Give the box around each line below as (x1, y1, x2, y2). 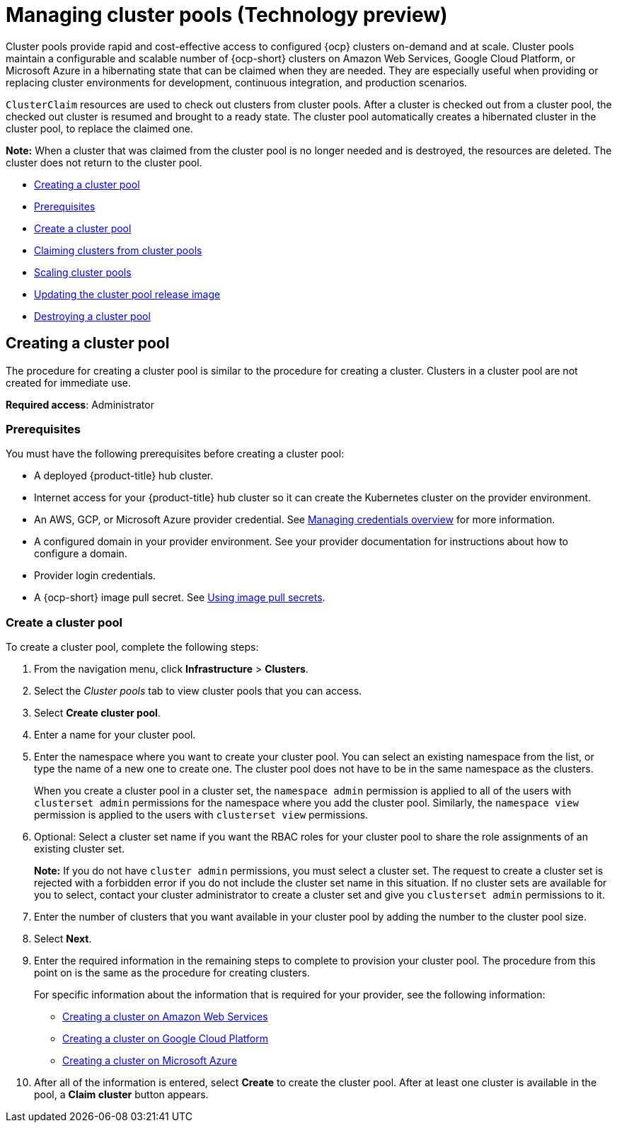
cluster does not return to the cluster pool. (6, 156, 202, 169)
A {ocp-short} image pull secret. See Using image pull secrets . (34, 591, 325, 604)
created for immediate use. (6, 376, 131, 389)
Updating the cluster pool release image (34, 287, 221, 300)
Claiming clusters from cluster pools (34, 244, 202, 256)
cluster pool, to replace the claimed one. (6, 122, 193, 135)
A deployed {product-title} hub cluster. (34, 469, 214, 482)
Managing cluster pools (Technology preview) (6, 3, 448, 27)
